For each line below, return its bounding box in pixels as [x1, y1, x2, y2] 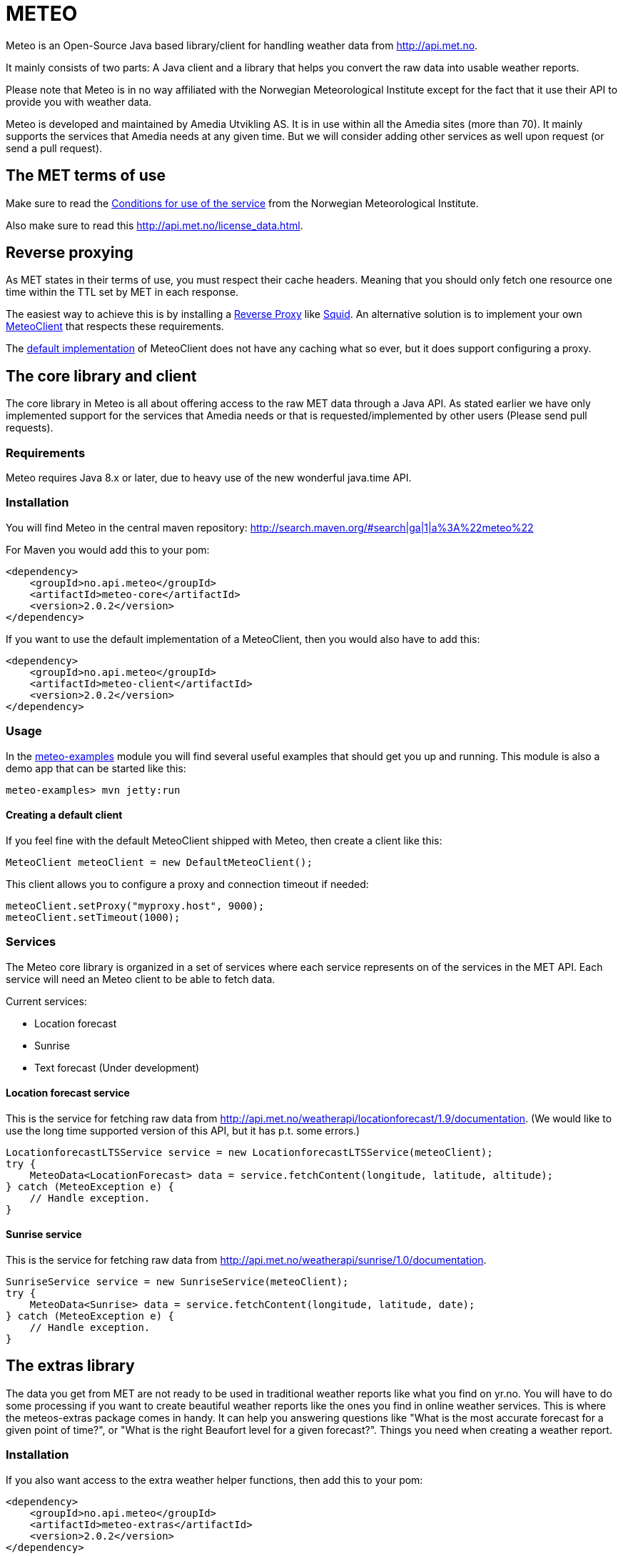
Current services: [6, 994, 87, 1007]
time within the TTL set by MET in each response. [6, 286, 239, 299]
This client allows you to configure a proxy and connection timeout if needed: [6, 877, 369, 890]
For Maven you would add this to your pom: [6, 543, 210, 556]
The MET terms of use [6, 166, 166, 185]
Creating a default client [6, 809, 123, 822]
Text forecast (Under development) [34, 1061, 200, 1074]
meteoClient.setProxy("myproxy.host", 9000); [6, 899, 265, 912]
